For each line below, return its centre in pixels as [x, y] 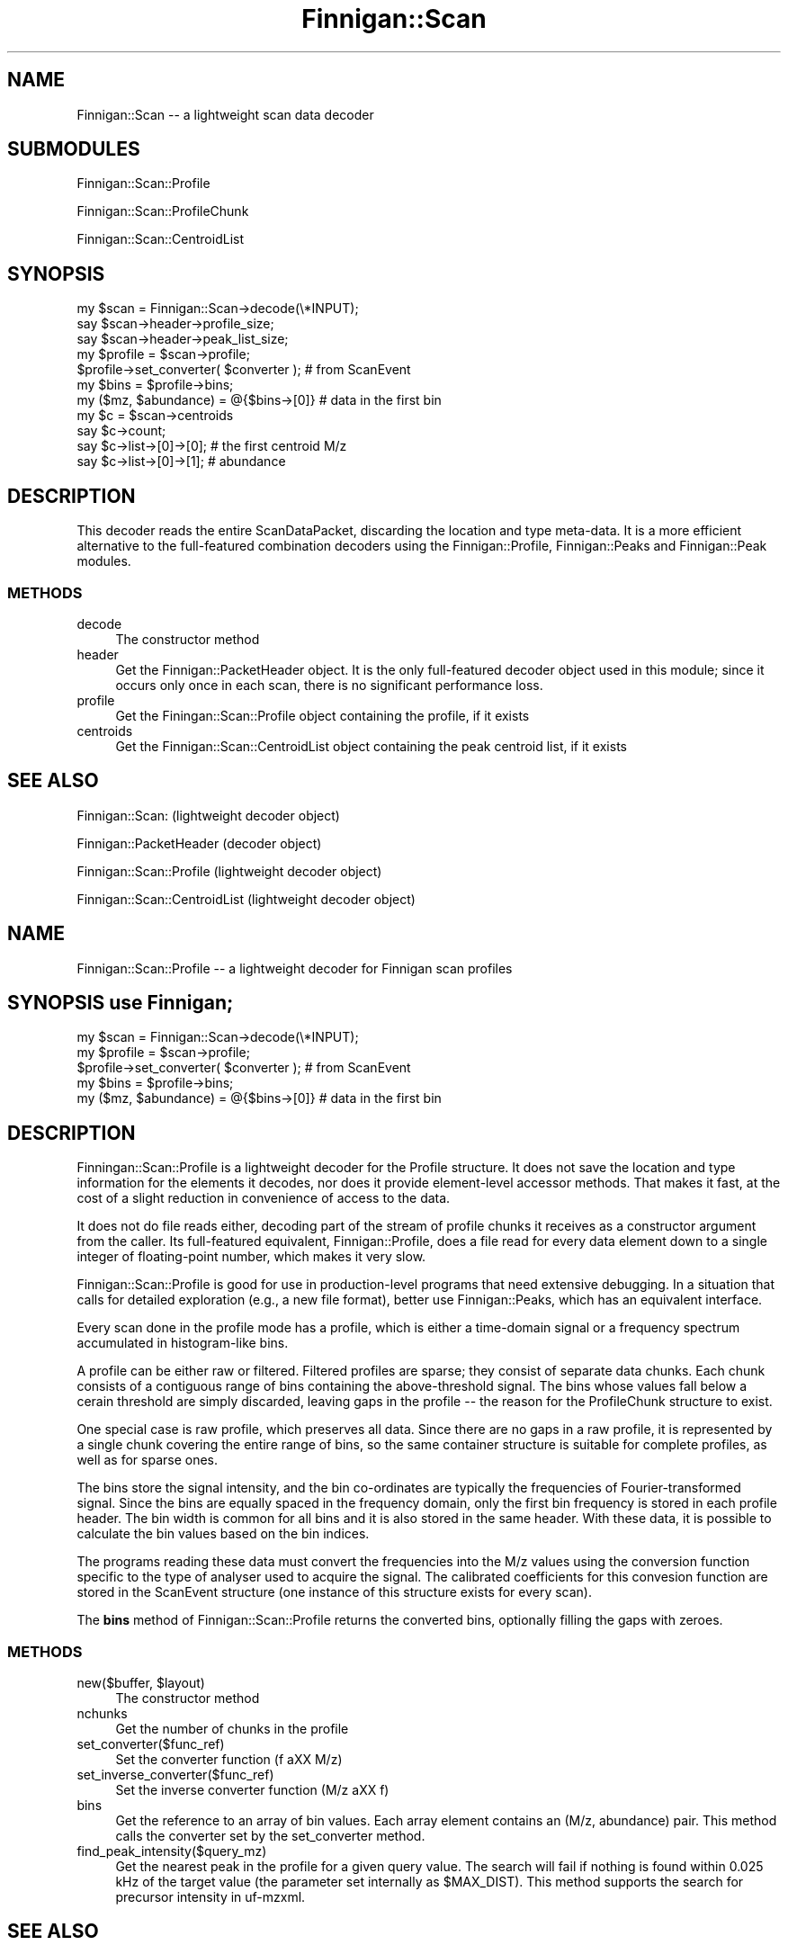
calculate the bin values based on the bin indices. [223, 1534]
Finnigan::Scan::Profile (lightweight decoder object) [229, 871]
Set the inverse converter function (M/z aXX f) [252, 1790]
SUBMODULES [74, 149]
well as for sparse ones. [148, 1460]
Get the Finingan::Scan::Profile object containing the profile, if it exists [322, 715]
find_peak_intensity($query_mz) [172, 1851]
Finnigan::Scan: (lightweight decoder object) [208, 815]
